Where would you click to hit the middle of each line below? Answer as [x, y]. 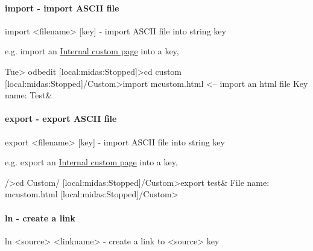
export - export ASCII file [61, 119]
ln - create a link [40, 218]
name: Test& [29, 95]
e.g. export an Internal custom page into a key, [91, 162]
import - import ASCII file [62, 8]
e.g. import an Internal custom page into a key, [92, 51]
